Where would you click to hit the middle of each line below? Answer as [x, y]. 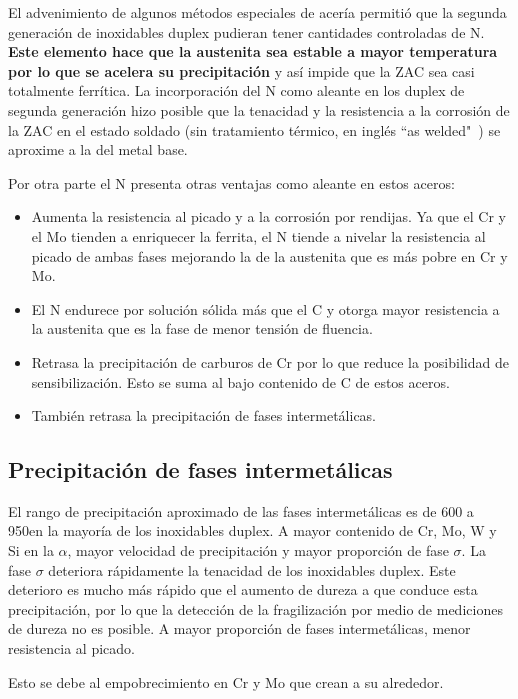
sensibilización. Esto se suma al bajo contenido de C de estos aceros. [240, 381]
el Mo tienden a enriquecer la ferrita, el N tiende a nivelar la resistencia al [258, 235]
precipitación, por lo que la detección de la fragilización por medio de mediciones [255, 608]
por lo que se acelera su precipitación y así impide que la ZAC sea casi [241, 70]
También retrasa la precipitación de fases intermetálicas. [204, 415]
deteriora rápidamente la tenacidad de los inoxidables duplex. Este [252, 569]
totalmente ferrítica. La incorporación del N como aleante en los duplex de [236, 90]
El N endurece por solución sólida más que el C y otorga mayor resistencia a [265, 308]
